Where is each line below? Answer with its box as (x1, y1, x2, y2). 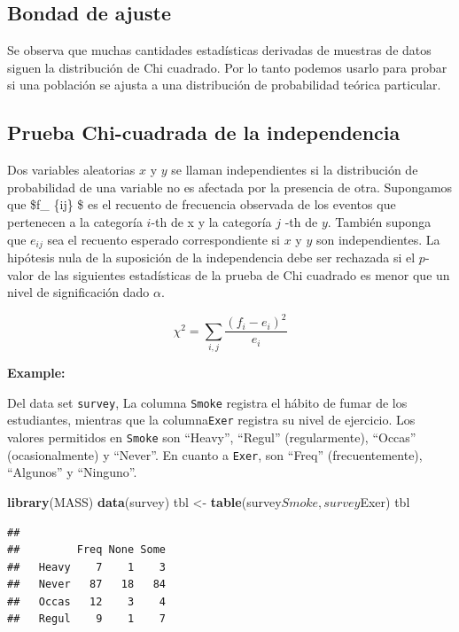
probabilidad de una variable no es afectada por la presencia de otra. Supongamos (7, 177, 453, 196)
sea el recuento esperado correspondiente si (47, 230, 281, 248)
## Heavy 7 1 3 (7, 560, 166, 573)
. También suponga (327, 212, 432, 230)
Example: (7, 363, 66, 382)
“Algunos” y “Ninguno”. (7, 463, 137, 481)
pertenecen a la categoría (7, 212, 143, 230)
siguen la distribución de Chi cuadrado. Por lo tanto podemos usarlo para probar (7, 58, 447, 76)
